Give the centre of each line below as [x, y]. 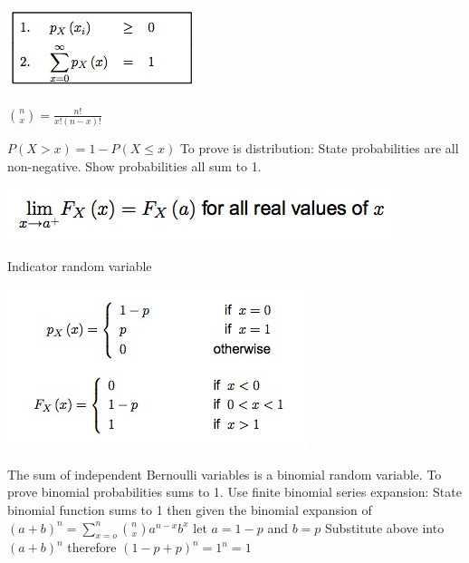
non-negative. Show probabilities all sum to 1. [134, 165]
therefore [92, 547]
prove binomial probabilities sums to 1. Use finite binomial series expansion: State [234, 492]
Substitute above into [385, 527]
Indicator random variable [80, 265]
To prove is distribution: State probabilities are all [319, 147]
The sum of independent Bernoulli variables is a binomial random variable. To [225, 474]
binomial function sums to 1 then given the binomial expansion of [190, 510]
